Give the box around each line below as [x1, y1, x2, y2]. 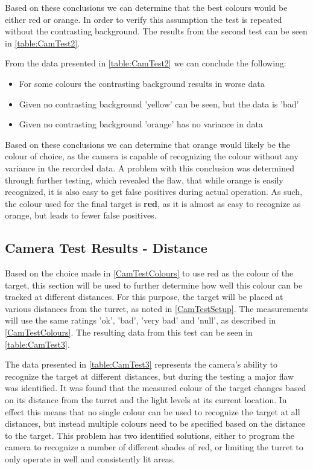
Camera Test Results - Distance [5, 238, 207, 257]
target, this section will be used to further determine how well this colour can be [5, 278, 303, 291]
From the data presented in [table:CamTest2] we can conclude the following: [5, 57, 286, 69]
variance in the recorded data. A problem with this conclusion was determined [5, 161, 294, 174]
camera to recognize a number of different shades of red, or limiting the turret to [5, 441, 303, 453]
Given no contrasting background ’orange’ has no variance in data [19, 118, 263, 130]
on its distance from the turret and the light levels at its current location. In [5, 394, 287, 406]
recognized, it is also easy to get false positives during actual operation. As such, [5, 185, 303, 198]
